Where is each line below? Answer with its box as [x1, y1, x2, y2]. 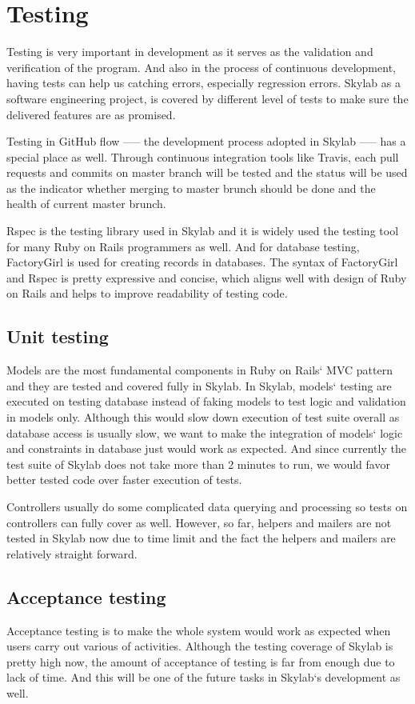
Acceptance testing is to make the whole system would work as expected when [6, 622, 391, 638]
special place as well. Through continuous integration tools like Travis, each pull [6, 148, 399, 165]
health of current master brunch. [6, 195, 166, 212]
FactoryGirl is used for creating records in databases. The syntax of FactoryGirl [6, 254, 398, 270]
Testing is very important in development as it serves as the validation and [6, 43, 373, 60]
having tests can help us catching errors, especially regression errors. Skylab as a [6, 74, 401, 91]
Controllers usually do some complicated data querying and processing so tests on [6, 498, 408, 514]
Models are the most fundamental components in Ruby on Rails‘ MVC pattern [6, 362, 393, 378]
